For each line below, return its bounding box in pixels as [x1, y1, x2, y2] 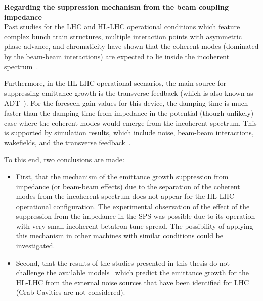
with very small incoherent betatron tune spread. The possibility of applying [16, 220, 253, 231]
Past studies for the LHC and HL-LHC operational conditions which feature [4, 21, 240, 32]
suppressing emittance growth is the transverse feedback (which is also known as [4, 87, 253, 98]
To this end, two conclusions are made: [4, 154, 124, 165]
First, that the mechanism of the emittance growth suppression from [16, 171, 229, 181]
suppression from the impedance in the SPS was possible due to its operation [16, 211, 255, 221]
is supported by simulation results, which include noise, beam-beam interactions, [4, 127, 254, 138]
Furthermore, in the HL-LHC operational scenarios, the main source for [4, 78, 226, 88]
